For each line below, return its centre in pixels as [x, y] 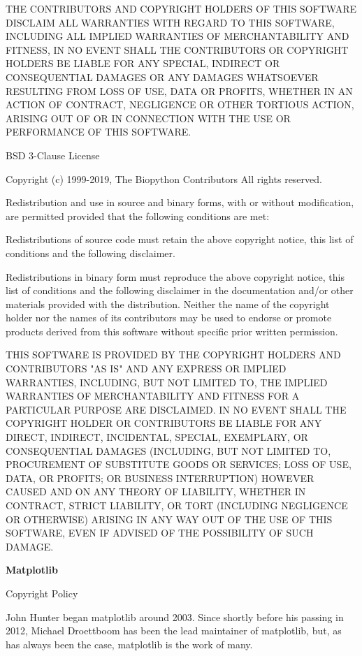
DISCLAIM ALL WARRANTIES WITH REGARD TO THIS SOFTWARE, [170, 22]
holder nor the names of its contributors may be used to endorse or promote [169, 318]
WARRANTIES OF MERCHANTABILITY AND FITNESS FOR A [153, 396]
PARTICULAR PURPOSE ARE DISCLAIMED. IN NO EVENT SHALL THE [176, 409]
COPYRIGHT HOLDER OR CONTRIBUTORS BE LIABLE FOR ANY [164, 423]
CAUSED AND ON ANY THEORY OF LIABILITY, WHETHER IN [156, 491]
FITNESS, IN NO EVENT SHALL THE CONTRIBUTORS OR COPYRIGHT [177, 49]
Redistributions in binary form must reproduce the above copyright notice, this [175, 276]
